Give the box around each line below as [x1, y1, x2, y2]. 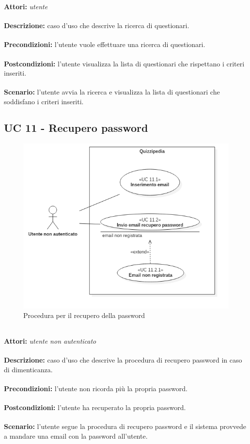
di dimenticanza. [4, 364, 53, 374]
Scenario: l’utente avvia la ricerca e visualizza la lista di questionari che [4, 87, 220, 97]
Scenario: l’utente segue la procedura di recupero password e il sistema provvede [4, 421, 247, 431]
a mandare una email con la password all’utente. [4, 431, 148, 441]
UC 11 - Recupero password [4, 120, 148, 135]
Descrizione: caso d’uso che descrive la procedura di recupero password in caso [4, 355, 242, 365]
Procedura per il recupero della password [23, 310, 145, 320]
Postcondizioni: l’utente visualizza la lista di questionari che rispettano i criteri [4, 58, 245, 68]
